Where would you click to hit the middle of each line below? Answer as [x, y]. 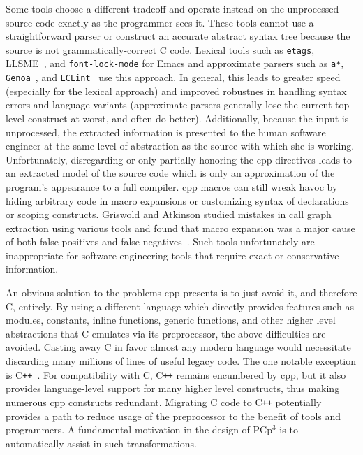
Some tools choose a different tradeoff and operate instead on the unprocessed [172, 8]
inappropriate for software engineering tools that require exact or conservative [172, 255]
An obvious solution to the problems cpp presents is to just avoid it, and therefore [181, 292]
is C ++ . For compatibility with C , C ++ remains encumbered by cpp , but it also [176, 374]
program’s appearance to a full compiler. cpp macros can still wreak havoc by [172, 186]
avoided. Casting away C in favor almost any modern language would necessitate [178, 347]
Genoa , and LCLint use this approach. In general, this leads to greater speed [173, 77]
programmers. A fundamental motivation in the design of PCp [139, 429]
